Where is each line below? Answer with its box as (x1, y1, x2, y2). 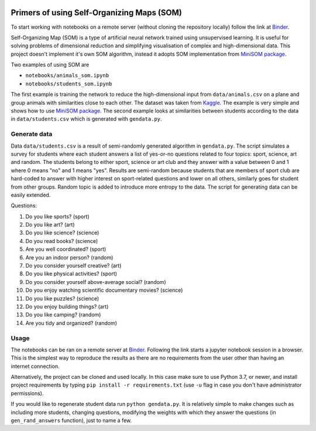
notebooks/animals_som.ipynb (25, 72, 109, 79)
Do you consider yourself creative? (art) (25, 262, 122, 269)
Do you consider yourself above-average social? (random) (25, 278, 166, 285)
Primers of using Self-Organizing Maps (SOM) (11, 8, 183, 18)
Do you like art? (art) (25, 221, 75, 228)
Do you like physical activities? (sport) (25, 270, 117, 278)
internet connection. (11, 362, 60, 370)
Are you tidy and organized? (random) (25, 319, 117, 326)
